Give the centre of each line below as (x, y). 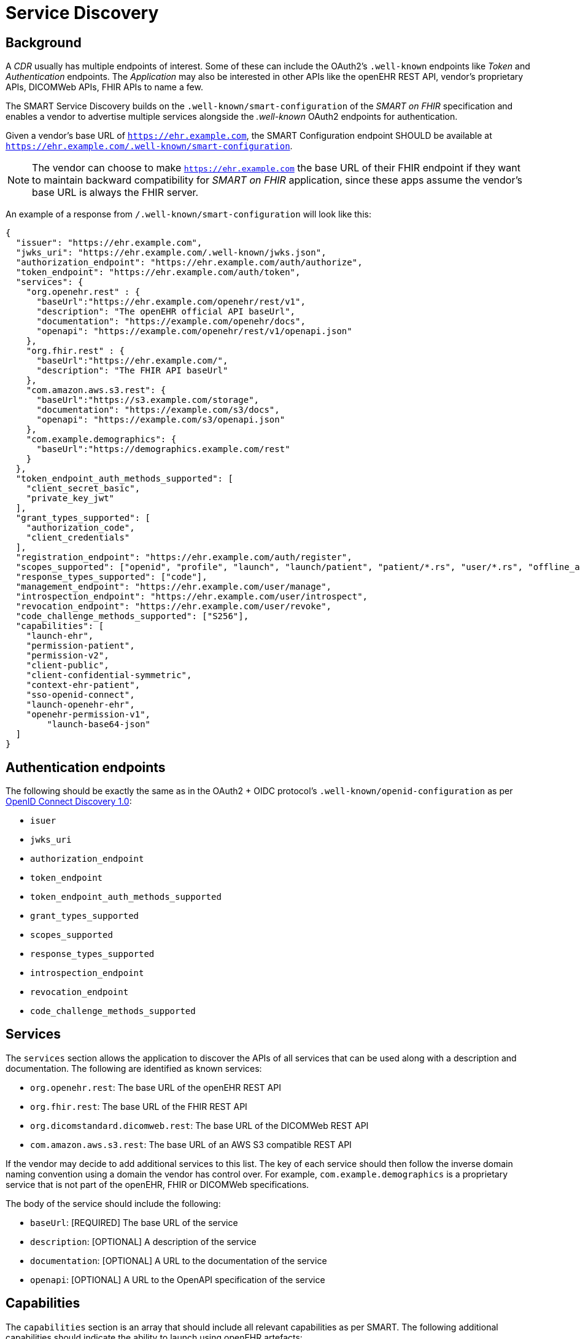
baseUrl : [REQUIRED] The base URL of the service (134, 1222)
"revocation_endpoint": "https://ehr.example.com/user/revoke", (174, 607)
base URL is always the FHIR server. (115, 193)
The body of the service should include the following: (113, 1203)
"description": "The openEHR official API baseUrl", (166, 312)
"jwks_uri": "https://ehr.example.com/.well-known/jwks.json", (171, 253)
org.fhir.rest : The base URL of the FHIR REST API (139, 1106)
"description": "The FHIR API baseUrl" (132, 371)
